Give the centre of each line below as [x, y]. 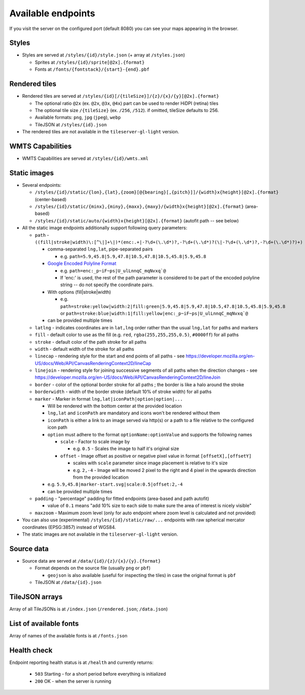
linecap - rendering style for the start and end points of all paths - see [110, 356]
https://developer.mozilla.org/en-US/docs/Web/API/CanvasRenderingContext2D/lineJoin [128, 377]
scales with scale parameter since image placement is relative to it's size [150, 463]
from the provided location [101, 477]
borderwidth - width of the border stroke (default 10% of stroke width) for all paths [123, 392]
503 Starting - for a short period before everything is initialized [100, 674]
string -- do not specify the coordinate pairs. [107, 285]
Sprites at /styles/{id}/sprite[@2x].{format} [90, 62]
